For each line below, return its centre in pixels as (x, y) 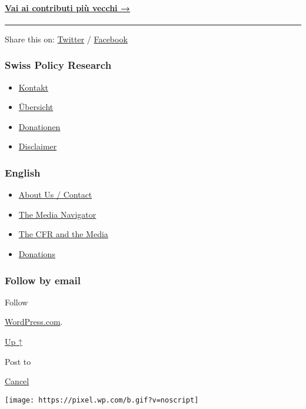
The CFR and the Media (63, 234)
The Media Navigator (57, 214)
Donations (37, 253)
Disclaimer (38, 146)
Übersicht (36, 107)
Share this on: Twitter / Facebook (66, 39)
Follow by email (43, 280)
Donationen (39, 126)
